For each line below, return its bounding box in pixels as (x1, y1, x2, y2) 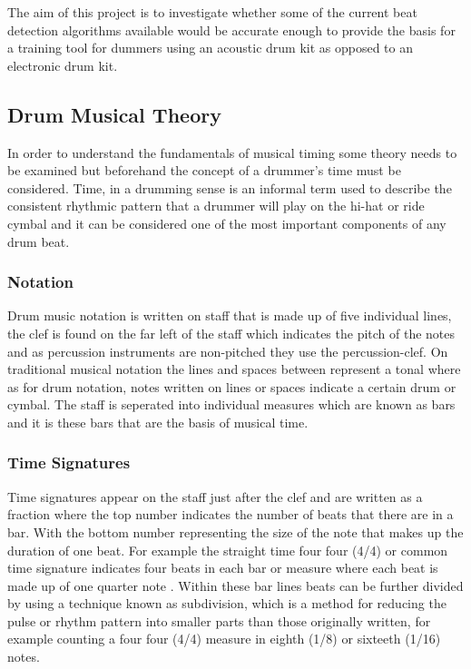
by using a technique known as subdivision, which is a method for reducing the (7, 594, 446, 613)
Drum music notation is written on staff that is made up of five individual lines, (7, 306, 452, 325)
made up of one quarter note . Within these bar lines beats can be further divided (7, 576, 464, 595)
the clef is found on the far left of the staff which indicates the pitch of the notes (7, 323, 456, 342)
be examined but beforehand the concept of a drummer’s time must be (7, 161, 401, 180)
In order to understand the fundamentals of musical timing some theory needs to (7, 143, 457, 162)
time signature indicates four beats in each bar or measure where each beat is (7, 558, 438, 577)
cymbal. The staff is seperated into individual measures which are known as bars (7, 395, 456, 414)
